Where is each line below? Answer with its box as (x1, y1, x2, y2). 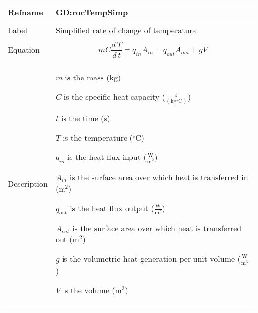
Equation (8, 44, 40, 56)
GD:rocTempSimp (55, 6, 128, 18)
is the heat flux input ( (67, 151, 147, 163)
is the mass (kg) (65, 72, 121, 83)
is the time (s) (61, 112, 110, 124)
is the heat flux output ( (70, 202, 154, 214)
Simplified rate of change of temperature (55, 24, 196, 36)
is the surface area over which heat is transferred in (69, 171, 248, 183)
